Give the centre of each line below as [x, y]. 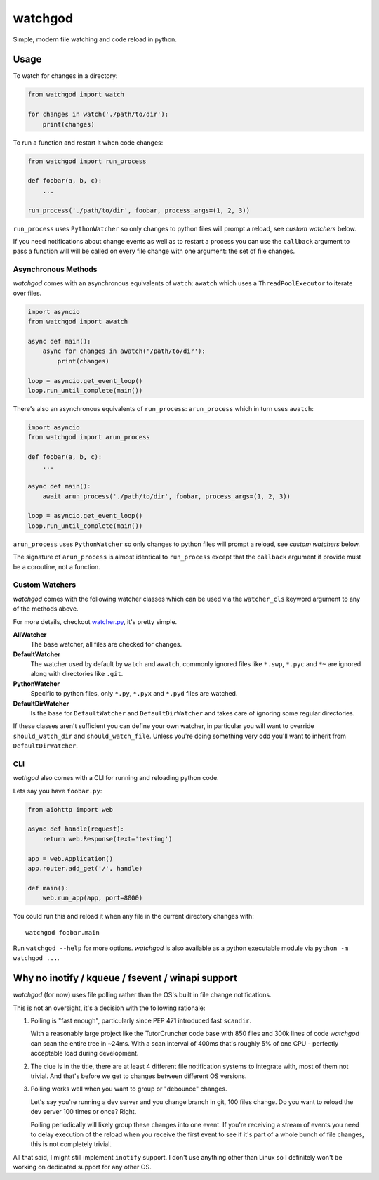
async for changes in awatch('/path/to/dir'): [124, 351]
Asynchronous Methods [55, 269]
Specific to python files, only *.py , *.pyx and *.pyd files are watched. [134, 694]
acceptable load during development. [85, 1053]
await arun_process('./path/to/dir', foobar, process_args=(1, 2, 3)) [167, 496]
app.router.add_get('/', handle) [85, 869]
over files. [27, 293]
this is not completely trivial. [71, 1144]
